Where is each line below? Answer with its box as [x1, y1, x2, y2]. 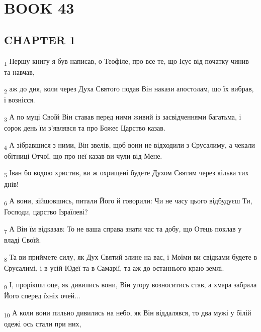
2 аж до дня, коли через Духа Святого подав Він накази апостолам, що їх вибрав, [4, 83, 254, 95]
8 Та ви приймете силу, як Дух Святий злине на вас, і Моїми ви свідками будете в [4, 251, 257, 263]
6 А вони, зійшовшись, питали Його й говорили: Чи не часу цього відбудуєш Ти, [4, 195, 252, 207]
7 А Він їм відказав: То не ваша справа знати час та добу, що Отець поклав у [4, 223, 242, 235]
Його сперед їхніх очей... [4, 290, 80, 301]
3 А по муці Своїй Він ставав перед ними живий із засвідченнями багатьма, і [4, 112, 241, 123]
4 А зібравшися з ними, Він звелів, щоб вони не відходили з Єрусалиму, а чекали [4, 139, 255, 151]
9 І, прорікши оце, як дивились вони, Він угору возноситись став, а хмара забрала [4, 279, 257, 291]
